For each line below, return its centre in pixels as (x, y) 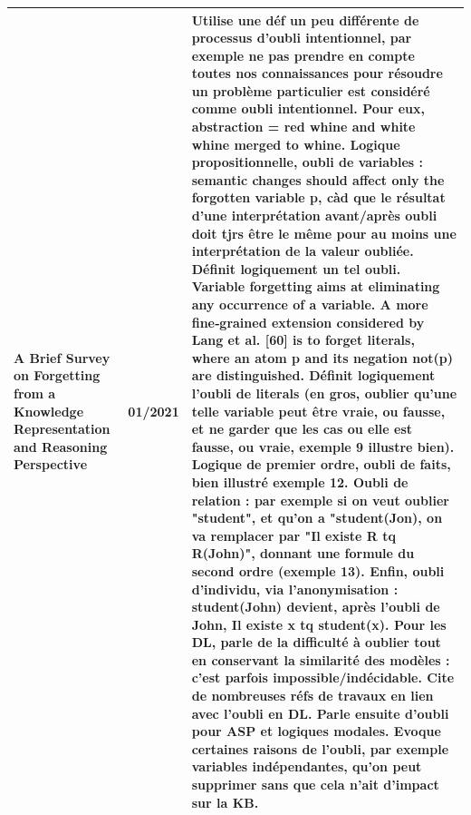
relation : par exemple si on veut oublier (320, 500)
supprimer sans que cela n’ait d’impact (315, 785)
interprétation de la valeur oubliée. (303, 251)
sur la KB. (225, 802)
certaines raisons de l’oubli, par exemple (320, 748)
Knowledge (49, 411)
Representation (62, 429)
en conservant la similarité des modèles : (321, 659)
